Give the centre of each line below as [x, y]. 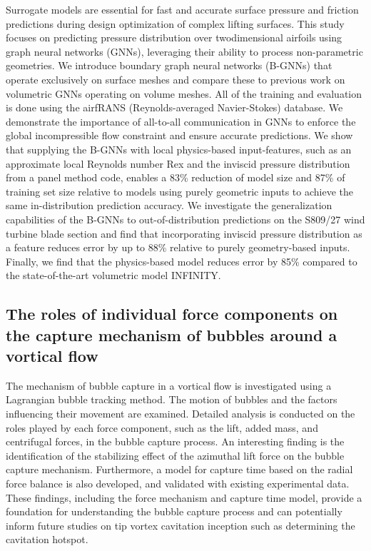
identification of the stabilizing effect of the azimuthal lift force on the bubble [175, 455]
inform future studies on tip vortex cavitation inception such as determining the [181, 525]
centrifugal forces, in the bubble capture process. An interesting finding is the [175, 441]
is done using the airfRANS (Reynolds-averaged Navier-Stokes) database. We [174, 107]
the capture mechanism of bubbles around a [172, 334]
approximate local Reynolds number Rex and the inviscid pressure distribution [178, 163]
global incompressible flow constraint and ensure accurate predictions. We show [179, 135]
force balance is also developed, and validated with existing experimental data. [178, 484]
